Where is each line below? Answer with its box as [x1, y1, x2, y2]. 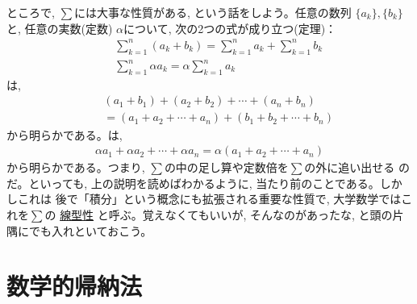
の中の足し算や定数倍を [164, 159, 289, 176]
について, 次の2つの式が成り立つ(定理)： [123, 19, 337, 36]
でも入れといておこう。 [28, 222, 152, 239]
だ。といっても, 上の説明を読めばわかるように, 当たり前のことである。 [6, 174, 380, 191]
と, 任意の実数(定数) [6, 19, 113, 36]
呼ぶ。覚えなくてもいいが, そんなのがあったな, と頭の [108, 206, 393, 223]
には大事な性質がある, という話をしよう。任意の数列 [74, 4, 352, 20]
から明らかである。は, [6, 126, 123, 143]
